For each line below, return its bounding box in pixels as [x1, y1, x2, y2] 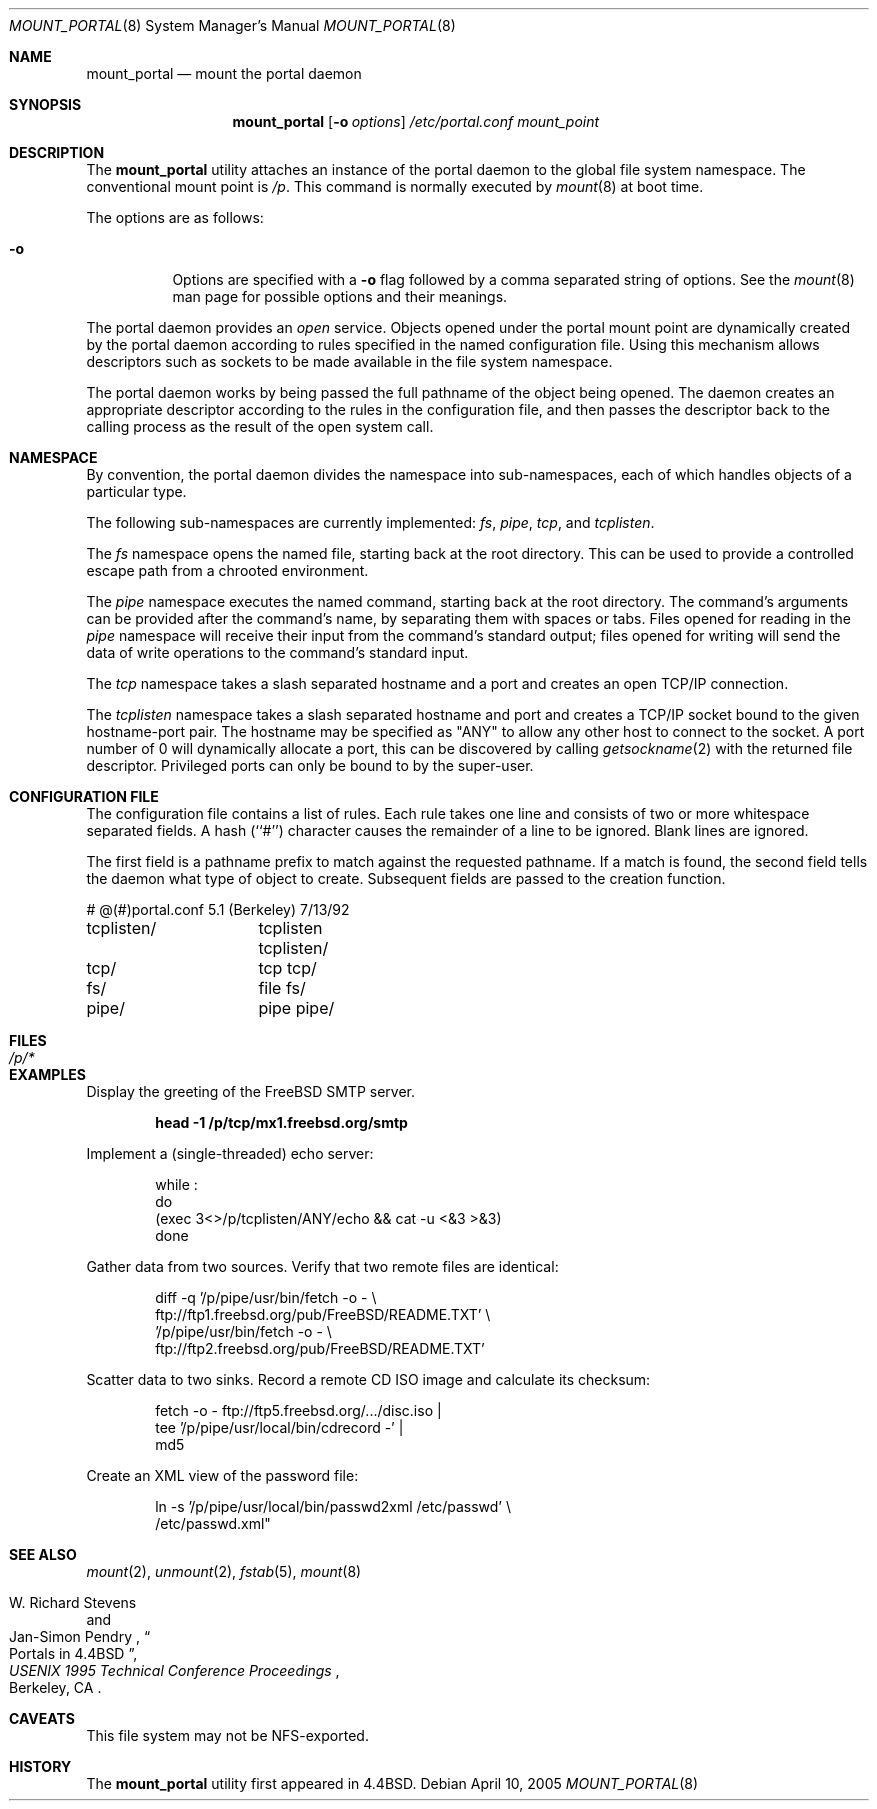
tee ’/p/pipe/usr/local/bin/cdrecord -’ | [155, 1419, 404, 1436]
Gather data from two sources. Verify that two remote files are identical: [86, 1258, 559, 1275]
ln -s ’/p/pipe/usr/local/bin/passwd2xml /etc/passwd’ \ [155, 1498, 511, 1515]
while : [155, 1176, 198, 1193]
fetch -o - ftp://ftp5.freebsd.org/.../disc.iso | [155, 1402, 442, 1419]
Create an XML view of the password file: [86, 1467, 359, 1484]
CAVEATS [9, 1710, 75, 1727]
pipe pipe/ [258, 998, 335, 1018]
